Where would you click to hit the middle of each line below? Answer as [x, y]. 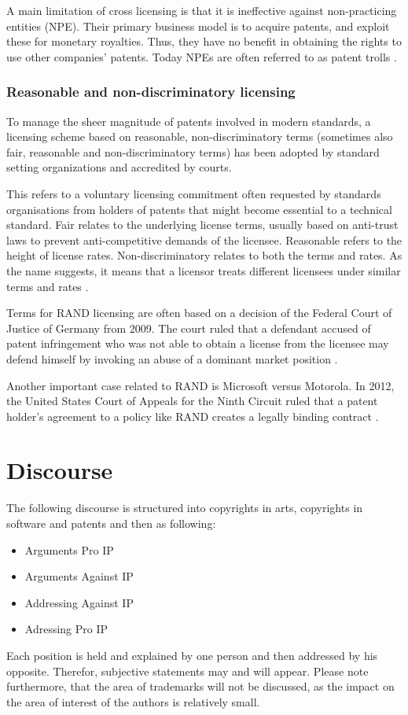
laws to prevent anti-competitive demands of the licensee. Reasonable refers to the [204, 240]
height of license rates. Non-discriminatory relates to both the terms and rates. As [204, 255]
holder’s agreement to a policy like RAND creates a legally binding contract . [193, 416]
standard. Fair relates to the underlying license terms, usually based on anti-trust [202, 225]
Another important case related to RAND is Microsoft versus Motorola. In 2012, [200, 385]
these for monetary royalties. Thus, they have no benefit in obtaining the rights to [204, 41]
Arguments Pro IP [69, 549]
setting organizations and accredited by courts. [119, 167]
